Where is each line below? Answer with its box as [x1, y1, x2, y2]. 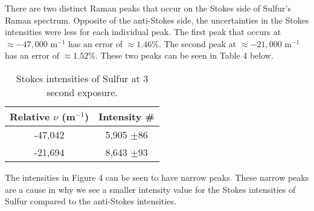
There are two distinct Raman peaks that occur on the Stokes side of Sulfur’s [5, 2, 291, 14]
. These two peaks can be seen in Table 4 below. [95, 49, 274, 62]
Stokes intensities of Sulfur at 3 [16, 71, 149, 85]
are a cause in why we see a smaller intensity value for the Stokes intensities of [5, 183, 296, 195]
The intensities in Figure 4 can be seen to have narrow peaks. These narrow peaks [5, 170, 309, 183]
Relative [10, 109, 50, 123]
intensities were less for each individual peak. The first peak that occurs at [5, 25, 281, 38]
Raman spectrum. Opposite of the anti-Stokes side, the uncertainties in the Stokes [5, 13, 309, 26]
